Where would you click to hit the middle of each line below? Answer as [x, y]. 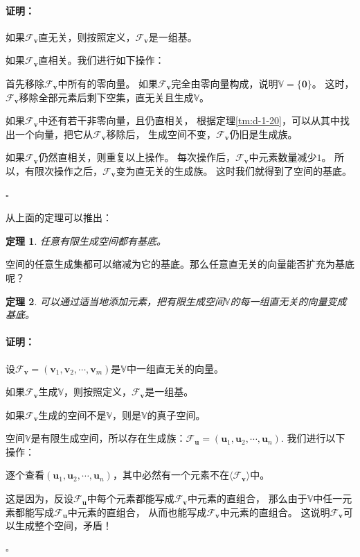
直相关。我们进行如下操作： [101, 60]
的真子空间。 [176, 414]
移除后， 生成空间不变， [161, 134]
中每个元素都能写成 [130, 498]
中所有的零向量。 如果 [108, 83]
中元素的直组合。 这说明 [275, 512]
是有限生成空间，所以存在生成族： [108, 438]
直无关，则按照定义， [87, 36]
